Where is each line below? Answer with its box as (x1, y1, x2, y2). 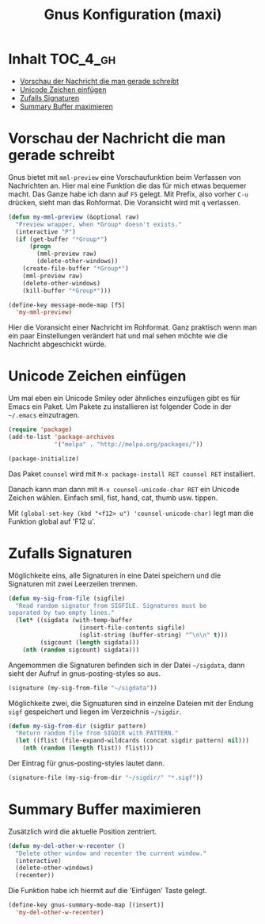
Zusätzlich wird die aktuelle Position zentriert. (8, 827, 157, 836)
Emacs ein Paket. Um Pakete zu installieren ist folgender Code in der (8, 402, 232, 411)
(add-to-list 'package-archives (8, 433, 115, 441)
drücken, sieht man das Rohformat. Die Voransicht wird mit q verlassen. (8, 197, 241, 207)
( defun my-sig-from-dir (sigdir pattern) (8, 722, 147, 730)
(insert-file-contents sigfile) (78, 624, 186, 632)
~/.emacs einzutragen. (8, 410, 80, 420)
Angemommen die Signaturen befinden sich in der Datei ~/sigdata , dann (8, 660, 245, 670)
